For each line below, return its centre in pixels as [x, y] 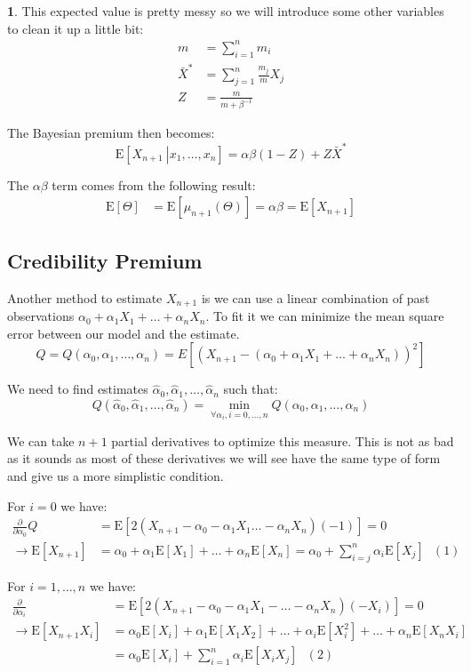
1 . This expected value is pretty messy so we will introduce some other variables [226, 11]
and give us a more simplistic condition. [116, 475]
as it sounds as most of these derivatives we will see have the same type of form [224, 458]
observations [41, 316]
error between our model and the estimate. [124, 333]
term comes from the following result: [154, 184]
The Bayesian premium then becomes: [111, 133]
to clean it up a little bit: [76, 28]
